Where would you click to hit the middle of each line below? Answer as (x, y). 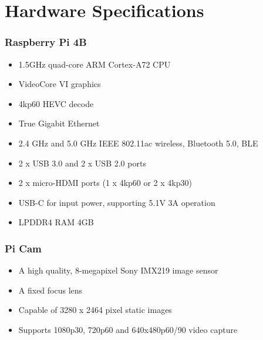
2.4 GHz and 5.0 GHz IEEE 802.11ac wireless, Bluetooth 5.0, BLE (138, 143)
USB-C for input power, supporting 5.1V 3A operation (117, 202)
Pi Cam (23, 248)
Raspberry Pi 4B (46, 42)
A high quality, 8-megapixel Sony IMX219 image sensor (118, 270)
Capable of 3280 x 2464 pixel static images (95, 310)
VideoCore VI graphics (60, 84)
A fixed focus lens (50, 290)
